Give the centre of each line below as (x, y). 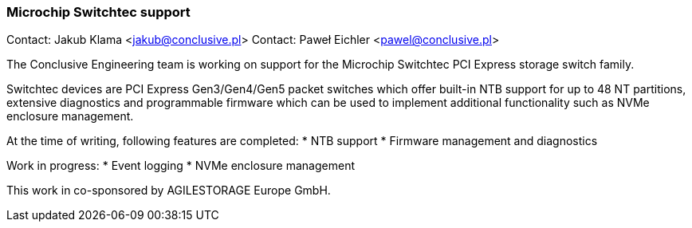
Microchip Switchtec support (98, 12)
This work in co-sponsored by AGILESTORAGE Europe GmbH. (169, 191)
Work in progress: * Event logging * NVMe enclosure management (181, 166)
